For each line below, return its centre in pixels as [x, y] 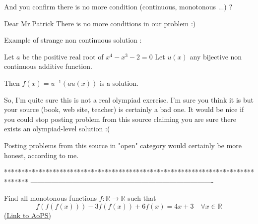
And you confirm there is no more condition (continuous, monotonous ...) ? [118, 6]
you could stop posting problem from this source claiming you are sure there [120, 119]
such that [142, 198]
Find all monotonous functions [51, 198]
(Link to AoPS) [28, 215]
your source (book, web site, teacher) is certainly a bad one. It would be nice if [124, 109]
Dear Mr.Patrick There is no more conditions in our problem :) [100, 23]
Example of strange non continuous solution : [73, 40]
